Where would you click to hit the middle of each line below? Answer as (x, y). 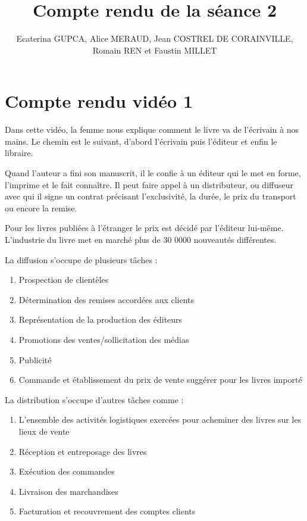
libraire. (19, 153)
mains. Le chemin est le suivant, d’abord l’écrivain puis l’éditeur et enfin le (141, 141)
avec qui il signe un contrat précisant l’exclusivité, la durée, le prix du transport (151, 196)
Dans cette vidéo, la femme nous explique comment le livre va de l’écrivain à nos (152, 130)
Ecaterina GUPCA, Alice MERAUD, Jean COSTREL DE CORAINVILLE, (155, 38)
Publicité (35, 359)
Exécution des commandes (67, 471)
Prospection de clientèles (64, 280)
